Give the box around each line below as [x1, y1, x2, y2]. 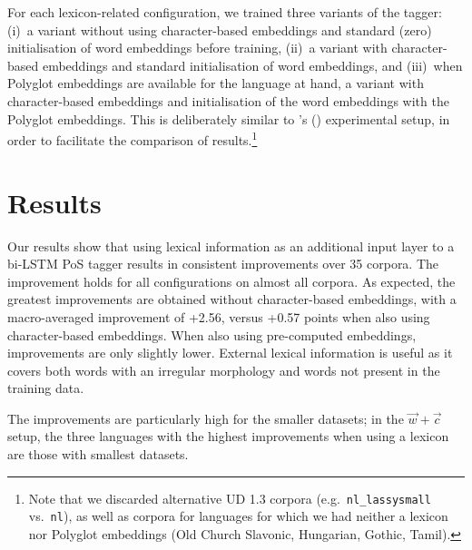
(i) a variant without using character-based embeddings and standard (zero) [7, 20, 432, 39]
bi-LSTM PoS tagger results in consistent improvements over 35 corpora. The [7, 254, 439, 273]
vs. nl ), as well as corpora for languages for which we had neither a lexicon [28, 506, 448, 525]
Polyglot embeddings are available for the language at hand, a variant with [7, 74, 424, 93]
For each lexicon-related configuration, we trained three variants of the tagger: [7, 3, 442, 21]
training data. [7, 378, 84, 398]
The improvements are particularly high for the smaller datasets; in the [7, 408, 404, 427]
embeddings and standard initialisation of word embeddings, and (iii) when [42, 55, 463, 74]
